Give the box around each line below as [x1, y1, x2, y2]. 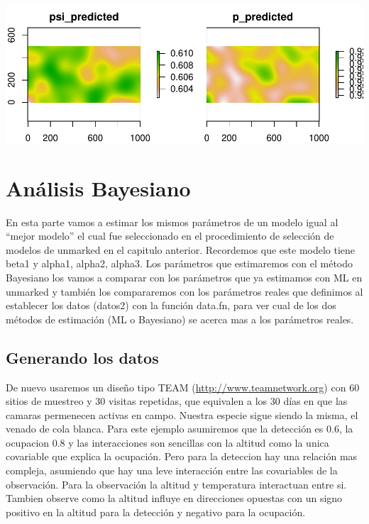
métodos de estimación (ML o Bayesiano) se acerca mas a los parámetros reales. [6, 311, 354, 326]
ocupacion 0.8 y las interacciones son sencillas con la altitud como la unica [6, 435, 329, 450]
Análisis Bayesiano [6, 173, 191, 202]
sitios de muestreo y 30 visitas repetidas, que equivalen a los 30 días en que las [6, 394, 348, 408]
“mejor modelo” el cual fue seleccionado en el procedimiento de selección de [6, 228, 334, 243]
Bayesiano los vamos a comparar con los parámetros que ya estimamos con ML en [6, 269, 363, 284]
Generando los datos [6, 346, 159, 368]
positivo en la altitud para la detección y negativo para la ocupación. [6, 504, 306, 519]
